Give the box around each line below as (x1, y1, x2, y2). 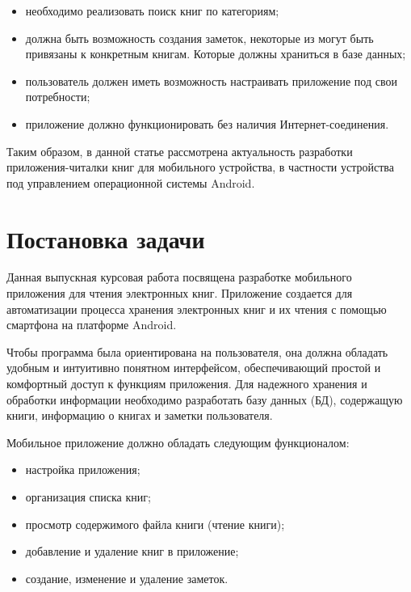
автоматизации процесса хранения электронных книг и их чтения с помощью (6, 300, 387, 317)
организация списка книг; (25, 488, 151, 505)
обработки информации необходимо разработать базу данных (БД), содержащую (6, 391, 403, 408)
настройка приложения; (25, 461, 140, 478)
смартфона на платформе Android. (6, 316, 177, 333)
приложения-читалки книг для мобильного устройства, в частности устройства (6, 159, 394, 175)
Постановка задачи (6, 222, 205, 255)
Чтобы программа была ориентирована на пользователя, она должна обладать (6, 343, 388, 360)
